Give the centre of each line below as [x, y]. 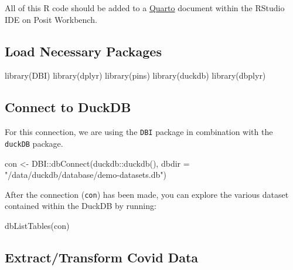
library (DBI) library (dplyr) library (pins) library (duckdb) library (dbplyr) [135, 75]
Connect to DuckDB [68, 107]
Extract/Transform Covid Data [102, 257]
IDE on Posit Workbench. [51, 19]
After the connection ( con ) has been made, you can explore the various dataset [147, 194]
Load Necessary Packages [83, 51]
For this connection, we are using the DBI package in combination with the [139, 132]
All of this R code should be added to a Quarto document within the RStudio [145, 8]
